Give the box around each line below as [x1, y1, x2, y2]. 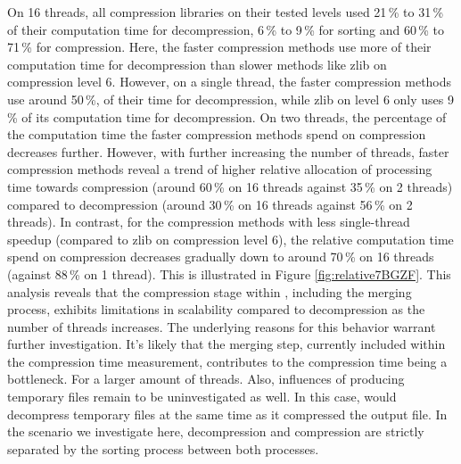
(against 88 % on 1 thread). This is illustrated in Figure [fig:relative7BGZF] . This [7, 264, 451, 283]
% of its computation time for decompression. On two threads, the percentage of [7, 107, 447, 126]
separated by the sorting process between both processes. [7, 439, 319, 458]
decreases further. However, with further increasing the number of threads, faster [7, 142, 449, 161]
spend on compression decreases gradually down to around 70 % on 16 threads [7, 247, 434, 266]
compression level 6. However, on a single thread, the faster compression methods [7, 72, 452, 91]
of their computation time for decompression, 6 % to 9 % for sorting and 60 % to [7, 20, 445, 38]
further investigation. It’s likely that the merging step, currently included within [7, 335, 446, 353]
